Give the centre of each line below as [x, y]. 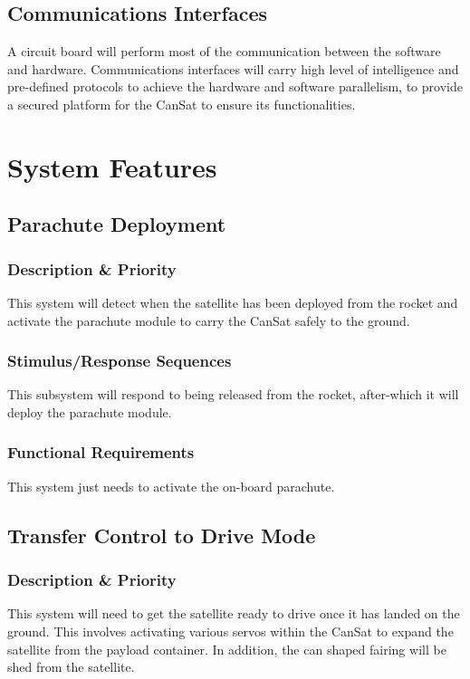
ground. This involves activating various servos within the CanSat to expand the [230, 631]
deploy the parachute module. [90, 411]
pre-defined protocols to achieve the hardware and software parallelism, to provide [235, 86]
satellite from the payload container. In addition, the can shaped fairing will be [227, 649]
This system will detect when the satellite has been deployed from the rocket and [233, 302]
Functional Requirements [101, 452]
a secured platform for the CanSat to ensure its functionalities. [182, 104]
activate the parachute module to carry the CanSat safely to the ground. [209, 320]
